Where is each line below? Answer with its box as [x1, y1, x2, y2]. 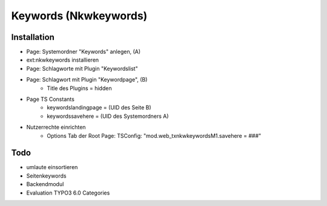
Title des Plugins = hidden [47, 85, 112, 92]
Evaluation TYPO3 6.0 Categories [26, 189, 110, 196]
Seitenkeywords [26, 172, 67, 179]
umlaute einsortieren [26, 164, 78, 171]
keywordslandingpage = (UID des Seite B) [47, 104, 151, 111]
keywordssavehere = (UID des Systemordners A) [47, 112, 169, 120]
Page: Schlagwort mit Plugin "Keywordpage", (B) [26, 76, 148, 83]
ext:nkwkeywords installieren [26, 56, 99, 63]
